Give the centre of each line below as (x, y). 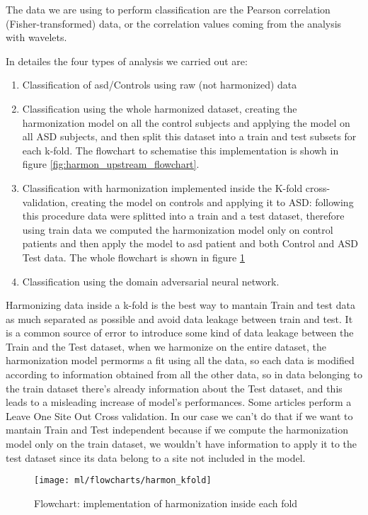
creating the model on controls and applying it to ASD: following (212, 202)
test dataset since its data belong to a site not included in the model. (156, 457)
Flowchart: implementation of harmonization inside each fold (166, 503)
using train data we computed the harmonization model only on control (178, 229)
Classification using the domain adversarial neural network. (151, 281)
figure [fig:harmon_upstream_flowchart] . (111, 164)
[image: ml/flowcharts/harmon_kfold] (123, 481)
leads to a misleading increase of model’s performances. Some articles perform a (179, 402)
